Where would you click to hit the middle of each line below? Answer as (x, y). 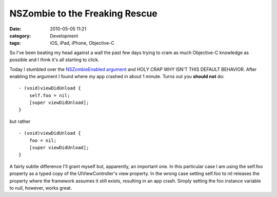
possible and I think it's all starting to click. (54, 60)
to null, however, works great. (41, 188)
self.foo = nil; (50, 95)
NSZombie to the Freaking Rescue (83, 13)
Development (64, 35)
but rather (20, 121)
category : (20, 35)
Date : (15, 29)
